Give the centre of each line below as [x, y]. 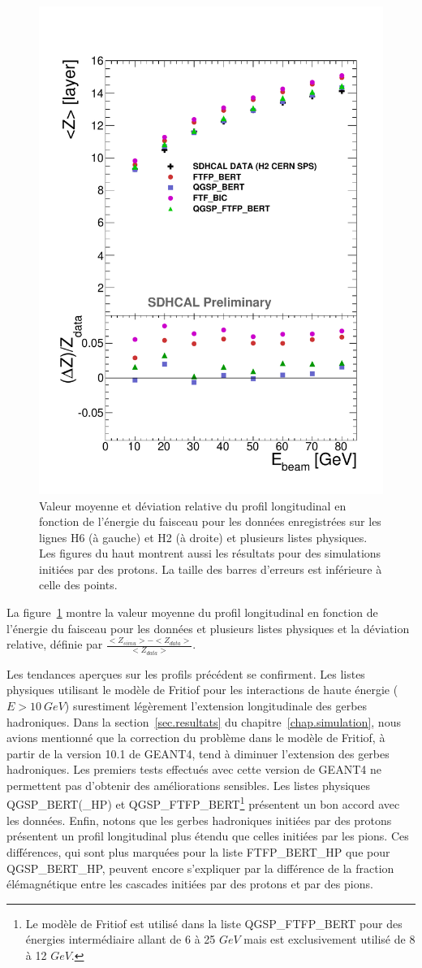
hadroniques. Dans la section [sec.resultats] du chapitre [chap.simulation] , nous [204, 721]
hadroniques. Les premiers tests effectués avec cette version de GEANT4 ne [194, 769]
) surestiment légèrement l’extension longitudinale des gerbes [216, 705]
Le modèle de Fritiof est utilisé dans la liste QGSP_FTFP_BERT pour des [214, 923]
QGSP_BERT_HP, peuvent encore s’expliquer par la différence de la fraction [200, 868]
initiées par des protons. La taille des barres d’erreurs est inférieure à [211, 569]
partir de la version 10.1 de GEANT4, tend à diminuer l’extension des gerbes [198, 753]
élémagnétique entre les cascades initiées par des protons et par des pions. [190, 884]
